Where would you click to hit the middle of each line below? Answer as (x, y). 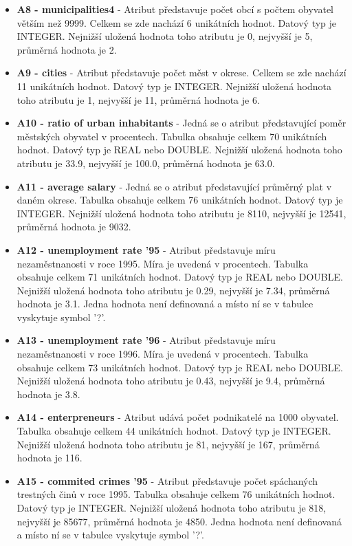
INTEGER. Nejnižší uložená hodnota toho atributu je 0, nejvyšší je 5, (165, 36)
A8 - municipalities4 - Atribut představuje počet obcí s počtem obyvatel (175, 9)
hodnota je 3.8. (48, 394)
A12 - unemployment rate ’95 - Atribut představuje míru (146, 249)
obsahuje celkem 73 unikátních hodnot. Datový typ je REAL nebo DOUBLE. (180, 367)
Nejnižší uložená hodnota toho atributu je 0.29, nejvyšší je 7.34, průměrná (173, 290)
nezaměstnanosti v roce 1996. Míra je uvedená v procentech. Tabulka (163, 354)
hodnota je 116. (49, 458)
